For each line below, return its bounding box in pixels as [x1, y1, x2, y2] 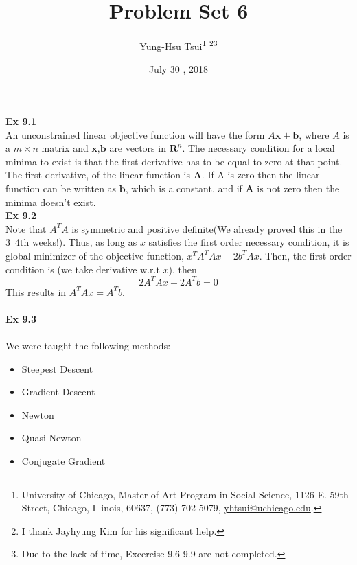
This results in [5, 284, 67, 299]
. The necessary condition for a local [182, 141, 335, 155]
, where [299, 127, 330, 141]
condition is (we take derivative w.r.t [5, 262, 160, 276]
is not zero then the [257, 181, 340, 195]
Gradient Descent [21, 384, 95, 399]
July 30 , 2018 [148, 62, 209, 76]
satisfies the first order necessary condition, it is [148, 235, 349, 249]
